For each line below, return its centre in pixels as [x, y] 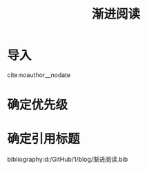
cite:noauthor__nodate [39, 75]
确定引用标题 [44, 139]
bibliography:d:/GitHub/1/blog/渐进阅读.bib [68, 160]
